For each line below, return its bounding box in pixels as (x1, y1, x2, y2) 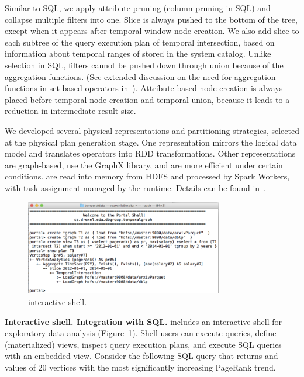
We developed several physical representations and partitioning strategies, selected (5, 124, 299, 136)
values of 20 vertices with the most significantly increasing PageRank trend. (5, 361, 276, 373)
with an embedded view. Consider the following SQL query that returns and (5, 350, 278, 362)
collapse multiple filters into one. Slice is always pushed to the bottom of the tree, (5, 13, 298, 25)
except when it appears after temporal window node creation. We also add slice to (5, 25, 299, 37)
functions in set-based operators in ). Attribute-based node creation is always (5, 82, 283, 94)
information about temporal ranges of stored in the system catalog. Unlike (5, 47, 271, 60)
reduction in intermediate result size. (5, 105, 136, 117)
